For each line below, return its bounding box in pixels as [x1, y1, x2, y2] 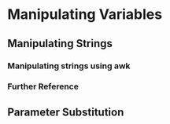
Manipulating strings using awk [7, 60, 131, 71]
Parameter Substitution [7, 105, 124, 119]
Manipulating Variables [7, 5, 163, 24]
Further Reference [7, 81, 79, 92]
